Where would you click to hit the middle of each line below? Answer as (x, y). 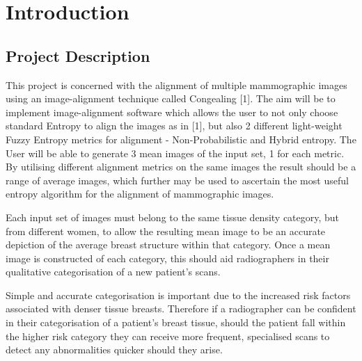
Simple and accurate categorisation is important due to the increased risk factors (178, 295)
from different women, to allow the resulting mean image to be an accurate (166, 231)
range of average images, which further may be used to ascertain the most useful (177, 180)
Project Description (78, 55)
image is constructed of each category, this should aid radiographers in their (167, 258)
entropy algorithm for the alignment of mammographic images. (140, 194)
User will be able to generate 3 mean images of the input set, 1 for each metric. (175, 153)
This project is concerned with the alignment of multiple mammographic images (176, 85)
